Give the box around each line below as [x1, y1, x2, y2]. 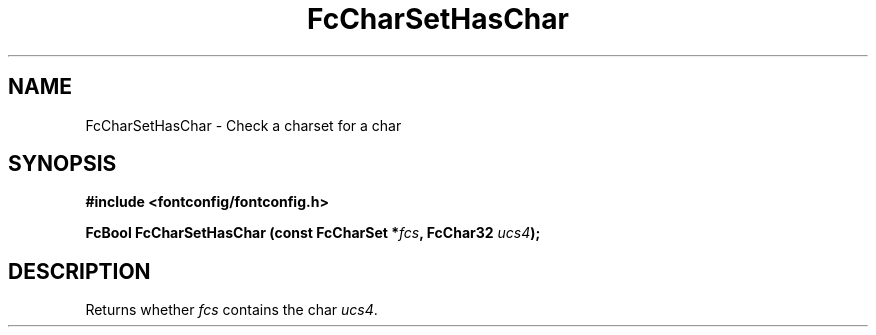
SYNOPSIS [8, 151, 117, 177]
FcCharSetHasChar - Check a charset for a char [85, 116, 402, 134]
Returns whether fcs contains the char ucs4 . [85, 301, 378, 319]
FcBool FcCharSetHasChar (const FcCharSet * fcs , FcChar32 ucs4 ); [85, 224, 541, 242]
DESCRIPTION [8, 258, 151, 284]
